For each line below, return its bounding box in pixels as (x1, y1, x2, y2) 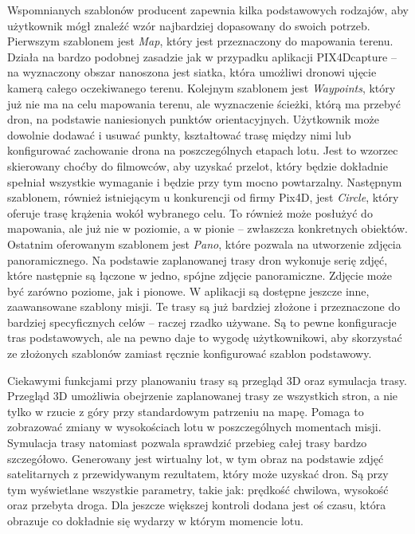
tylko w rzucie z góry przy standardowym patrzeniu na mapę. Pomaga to (7, 402, 364, 419)
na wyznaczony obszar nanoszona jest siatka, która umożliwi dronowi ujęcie (7, 64, 377, 80)
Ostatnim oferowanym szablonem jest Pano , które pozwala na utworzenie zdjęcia (7, 235, 401, 252)
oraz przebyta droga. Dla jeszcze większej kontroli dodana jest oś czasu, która (7, 497, 386, 513)
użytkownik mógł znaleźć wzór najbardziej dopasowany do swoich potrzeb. (7, 17, 370, 33)
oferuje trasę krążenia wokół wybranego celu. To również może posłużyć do (7, 204, 373, 221)
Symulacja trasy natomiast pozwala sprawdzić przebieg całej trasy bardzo (7, 434, 367, 451)
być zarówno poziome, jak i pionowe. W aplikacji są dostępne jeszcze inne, (7, 282, 370, 299)
